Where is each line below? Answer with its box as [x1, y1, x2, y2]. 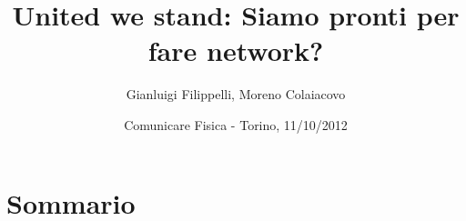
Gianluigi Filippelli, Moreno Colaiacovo [126, 85, 346, 104]
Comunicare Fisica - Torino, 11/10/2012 [124, 115, 348, 134]
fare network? [147, 32, 324, 69]
